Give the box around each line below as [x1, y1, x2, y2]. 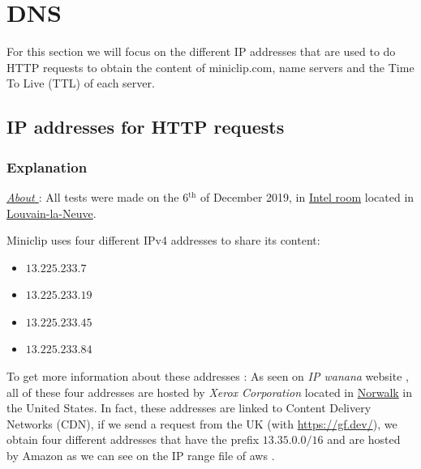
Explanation [6, 156, 88, 177]
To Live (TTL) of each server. [6, 75, 155, 92]
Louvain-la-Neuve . [6, 204, 97, 221]
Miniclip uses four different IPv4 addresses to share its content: [6, 232, 320, 249]
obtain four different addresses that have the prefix [6, 431, 260, 448]
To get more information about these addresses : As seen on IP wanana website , [6, 368, 409, 385]
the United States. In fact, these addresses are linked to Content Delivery [6, 399, 372, 416]
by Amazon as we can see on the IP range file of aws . [6, 447, 275, 464]
